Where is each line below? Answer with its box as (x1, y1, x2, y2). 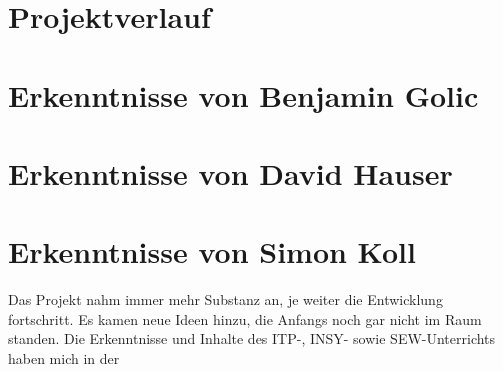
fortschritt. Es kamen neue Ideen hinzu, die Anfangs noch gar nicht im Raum (8, 308, 482, 329)
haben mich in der (8, 348, 120, 369)
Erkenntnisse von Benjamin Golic (8, 74, 479, 115)
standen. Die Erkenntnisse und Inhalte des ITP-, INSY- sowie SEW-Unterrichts (8, 328, 496, 349)
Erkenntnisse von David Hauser (8, 152, 453, 193)
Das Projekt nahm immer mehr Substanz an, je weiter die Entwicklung (8, 289, 443, 310)
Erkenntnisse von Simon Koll (8, 231, 416, 272)
